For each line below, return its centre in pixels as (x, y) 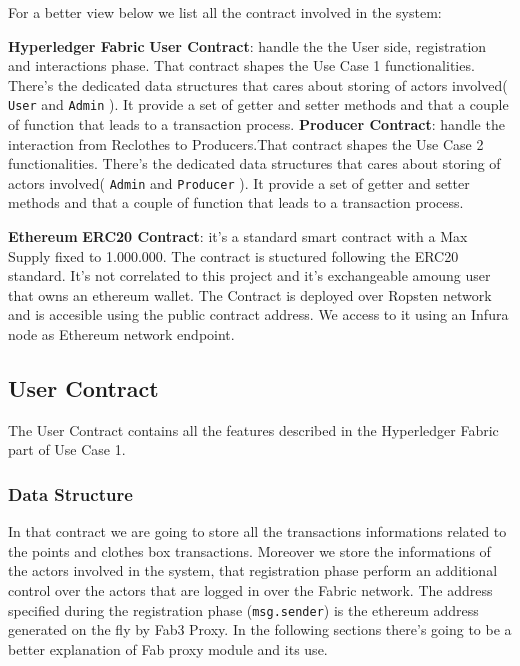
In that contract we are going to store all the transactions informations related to (257, 531)
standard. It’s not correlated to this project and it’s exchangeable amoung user (249, 275)
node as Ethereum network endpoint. (121, 334)
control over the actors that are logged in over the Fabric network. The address (250, 590)
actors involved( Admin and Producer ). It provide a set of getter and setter (239, 182)
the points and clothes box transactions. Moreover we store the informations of (249, 550)
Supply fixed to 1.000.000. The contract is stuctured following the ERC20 (233, 255)
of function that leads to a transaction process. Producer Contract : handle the (256, 124)
